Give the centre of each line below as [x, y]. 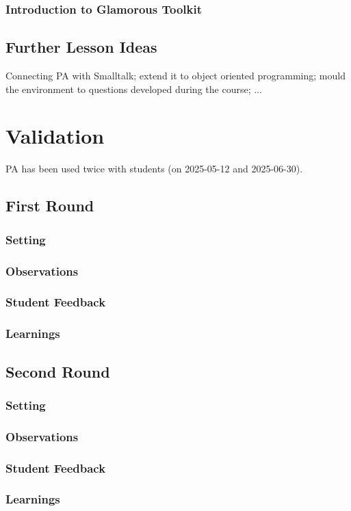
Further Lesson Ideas [81, 47]
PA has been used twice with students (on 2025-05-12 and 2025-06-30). [154, 169]
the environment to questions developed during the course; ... [134, 89]
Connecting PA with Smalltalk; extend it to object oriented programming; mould [175, 76]
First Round [50, 206]
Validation [55, 136]
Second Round [58, 371]
